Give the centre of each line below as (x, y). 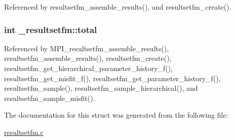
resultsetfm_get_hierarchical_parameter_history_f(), (88, 68)
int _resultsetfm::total (51, 29)
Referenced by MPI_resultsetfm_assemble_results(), (87, 48)
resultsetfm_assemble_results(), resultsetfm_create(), (88, 58)
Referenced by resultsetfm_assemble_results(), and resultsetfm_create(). (118, 7)
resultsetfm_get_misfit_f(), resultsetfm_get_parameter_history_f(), (112, 78)
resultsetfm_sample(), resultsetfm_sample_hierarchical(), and (101, 88)
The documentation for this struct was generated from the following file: (116, 115)
